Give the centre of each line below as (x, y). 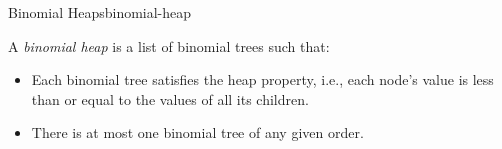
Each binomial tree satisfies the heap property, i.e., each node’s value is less (262, 79)
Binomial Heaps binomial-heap (100, 12)
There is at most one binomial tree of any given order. (197, 132)
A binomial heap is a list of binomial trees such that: (169, 45)
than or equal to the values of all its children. (170, 98)
